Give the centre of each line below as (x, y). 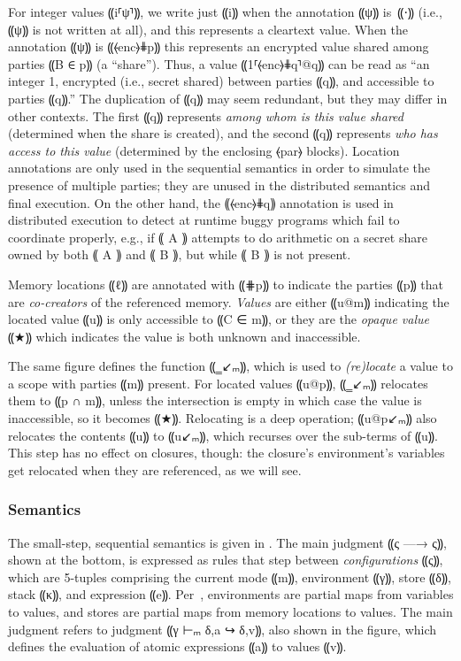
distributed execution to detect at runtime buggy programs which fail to (204, 220)
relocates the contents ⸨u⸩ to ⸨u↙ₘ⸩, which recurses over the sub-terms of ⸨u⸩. (223, 435)
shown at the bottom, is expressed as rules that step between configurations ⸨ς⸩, (226, 560)
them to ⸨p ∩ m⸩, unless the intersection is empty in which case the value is (215, 400)
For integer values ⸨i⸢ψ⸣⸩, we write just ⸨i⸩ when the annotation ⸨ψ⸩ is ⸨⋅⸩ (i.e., (225, 12)
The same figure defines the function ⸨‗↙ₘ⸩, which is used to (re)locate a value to (230, 366)
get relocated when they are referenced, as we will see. (155, 469)
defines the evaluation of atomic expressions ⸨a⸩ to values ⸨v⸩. (177, 646)
